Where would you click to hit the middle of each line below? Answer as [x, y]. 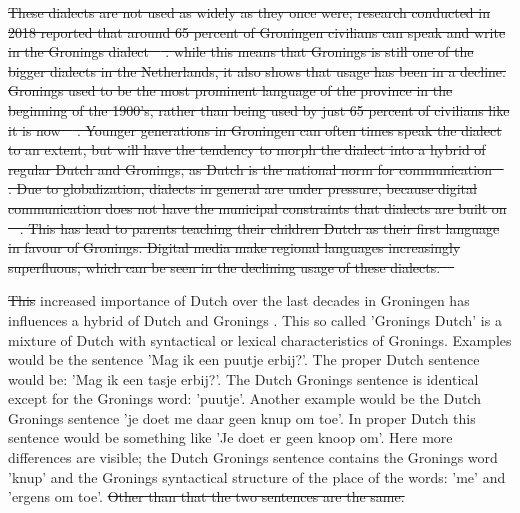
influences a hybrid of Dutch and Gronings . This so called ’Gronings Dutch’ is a [255, 319]
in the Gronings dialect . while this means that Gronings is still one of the [241, 51]
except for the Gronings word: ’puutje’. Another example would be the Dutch [245, 398]
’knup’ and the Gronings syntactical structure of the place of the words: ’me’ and [257, 476]
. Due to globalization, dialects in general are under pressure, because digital [242, 188]
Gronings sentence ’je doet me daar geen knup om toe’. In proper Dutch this [242, 417]
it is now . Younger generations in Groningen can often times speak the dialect [255, 129]
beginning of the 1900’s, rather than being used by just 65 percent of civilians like [259, 109]
